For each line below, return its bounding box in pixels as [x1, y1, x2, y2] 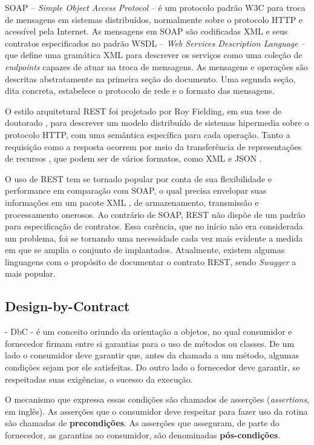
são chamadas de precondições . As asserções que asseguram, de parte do [5, 417, 280, 429]
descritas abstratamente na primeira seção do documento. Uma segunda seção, [5, 72, 296, 85]
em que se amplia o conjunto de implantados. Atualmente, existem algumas [5, 243, 285, 256]
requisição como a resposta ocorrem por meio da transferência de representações [5, 140, 302, 153]
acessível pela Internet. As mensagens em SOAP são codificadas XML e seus [5, 25, 288, 38]
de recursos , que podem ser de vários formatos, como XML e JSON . [5, 152, 262, 165]
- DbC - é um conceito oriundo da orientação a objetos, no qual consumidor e [5, 325, 292, 338]
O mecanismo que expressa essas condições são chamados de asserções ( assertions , [5, 393, 309, 406]
